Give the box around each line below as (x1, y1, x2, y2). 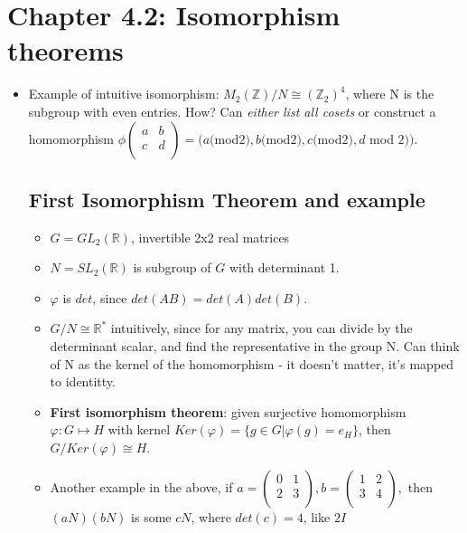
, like (303, 507, 331, 526)
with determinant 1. (229, 258, 340, 277)
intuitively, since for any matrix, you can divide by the (110, 319, 413, 338)
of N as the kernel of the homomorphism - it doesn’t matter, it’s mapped (50, 354, 454, 373)
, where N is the (345, 84, 434, 103)
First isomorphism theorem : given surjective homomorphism (50, 402, 406, 421)
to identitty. (50, 372, 116, 391)
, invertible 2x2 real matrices (130, 227, 290, 246)
